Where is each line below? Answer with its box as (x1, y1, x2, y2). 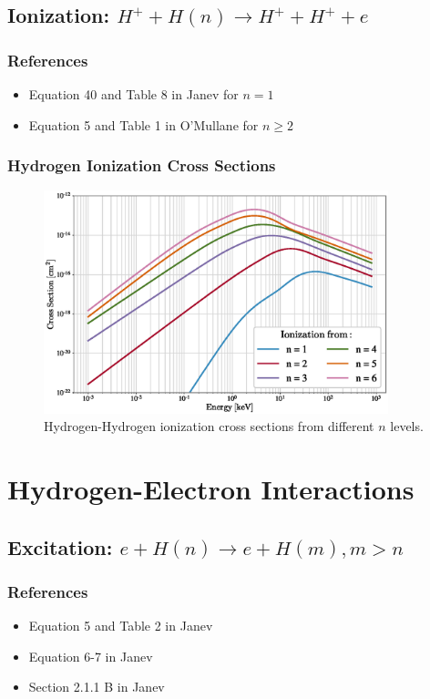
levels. (390, 416, 424, 436)
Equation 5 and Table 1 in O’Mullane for (28, 115, 259, 134)
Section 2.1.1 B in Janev (28, 677, 165, 696)
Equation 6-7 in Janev (28, 646, 153, 665)
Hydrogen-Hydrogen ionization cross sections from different (44, 416, 374, 436)
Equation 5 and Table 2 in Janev (28, 616, 213, 635)
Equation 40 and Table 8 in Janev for (28, 85, 239, 103)
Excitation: (7, 532, 113, 560)
